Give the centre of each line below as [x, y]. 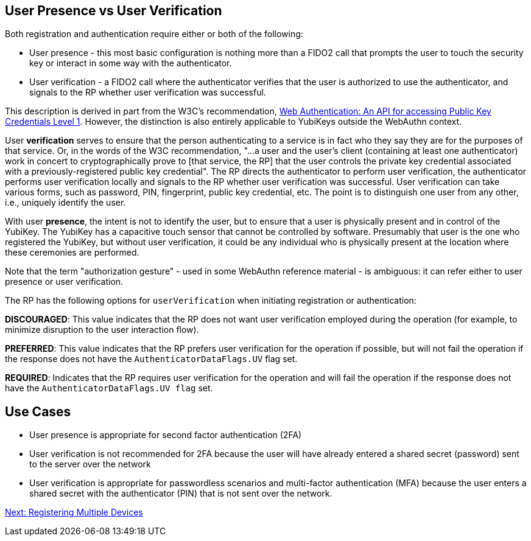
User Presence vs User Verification [114, 11]
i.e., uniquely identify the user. [65, 203]
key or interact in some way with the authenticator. [131, 63]
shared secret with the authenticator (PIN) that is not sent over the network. [181, 494]
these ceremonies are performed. [72, 253]
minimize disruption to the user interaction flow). [102, 330]
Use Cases [38, 411]
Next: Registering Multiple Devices [74, 512]
